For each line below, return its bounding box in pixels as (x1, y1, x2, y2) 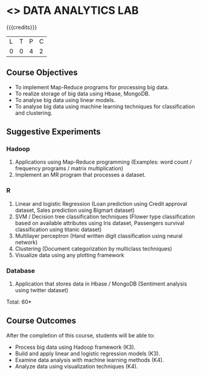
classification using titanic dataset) (14, 226, 102, 233)
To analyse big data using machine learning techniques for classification (14, 103, 195, 110)
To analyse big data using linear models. (14, 96, 116, 103)
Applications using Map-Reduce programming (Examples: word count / (14, 158, 192, 166)
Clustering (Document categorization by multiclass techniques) (14, 245, 173, 252)
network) (14, 238, 38, 246)
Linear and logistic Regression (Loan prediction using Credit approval (14, 200, 187, 207)
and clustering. (14, 109, 53, 116)
